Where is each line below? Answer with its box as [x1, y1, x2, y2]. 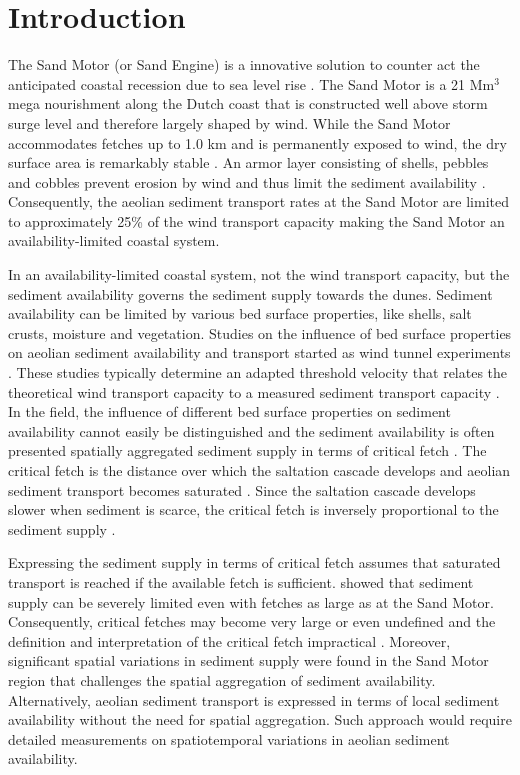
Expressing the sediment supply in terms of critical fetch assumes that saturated [8, 552, 501, 573]
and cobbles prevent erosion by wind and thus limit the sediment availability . [8, 171, 486, 192]
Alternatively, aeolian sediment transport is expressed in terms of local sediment [8, 689, 500, 710]
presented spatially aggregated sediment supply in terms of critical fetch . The [8, 440, 487, 461]
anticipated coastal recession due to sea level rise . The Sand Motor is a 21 [8, 73, 466, 94]
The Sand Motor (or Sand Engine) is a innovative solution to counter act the [8, 54, 480, 75]
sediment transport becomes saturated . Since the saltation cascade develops [8, 479, 476, 500]
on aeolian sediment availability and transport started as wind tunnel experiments [8, 342, 511, 363]
